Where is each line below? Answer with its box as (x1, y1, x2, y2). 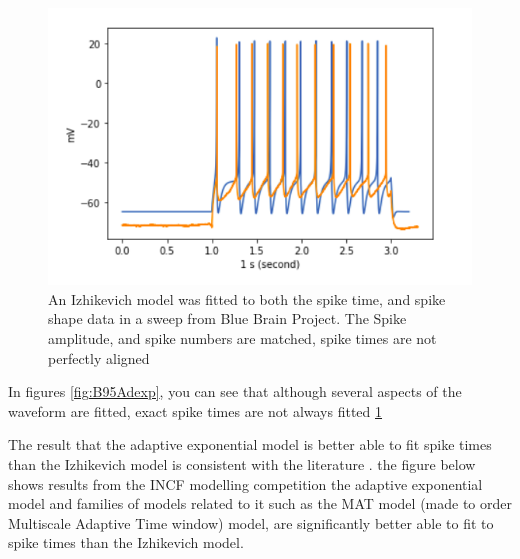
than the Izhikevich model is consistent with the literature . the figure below (8, 453, 476, 474)
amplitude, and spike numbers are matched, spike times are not (48, 328, 437, 348)
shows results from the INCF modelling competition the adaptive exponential (8, 473, 483, 494)
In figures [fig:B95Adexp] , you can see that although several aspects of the (8, 381, 462, 402)
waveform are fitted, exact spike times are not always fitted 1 (8, 400, 383, 421)
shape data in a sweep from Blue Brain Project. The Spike (48, 308, 407, 329)
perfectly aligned (48, 347, 150, 368)
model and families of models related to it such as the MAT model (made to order (8, 493, 512, 514)
